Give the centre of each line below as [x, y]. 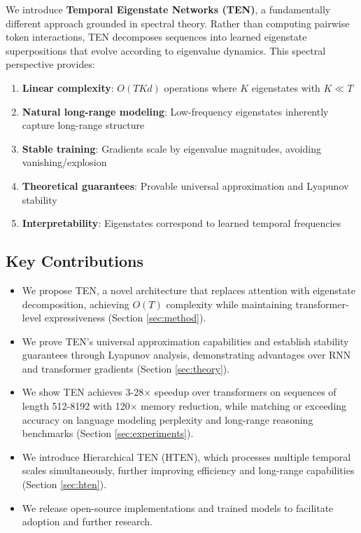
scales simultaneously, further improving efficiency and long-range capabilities [188, 470]
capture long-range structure [83, 125]
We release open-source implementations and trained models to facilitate [178, 507]
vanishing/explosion [64, 162]
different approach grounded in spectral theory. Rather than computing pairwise [178, 23]
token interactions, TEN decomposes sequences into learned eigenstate [156, 37]
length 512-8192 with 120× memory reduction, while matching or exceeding [184, 406]
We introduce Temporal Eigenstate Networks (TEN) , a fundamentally [168, 9]
